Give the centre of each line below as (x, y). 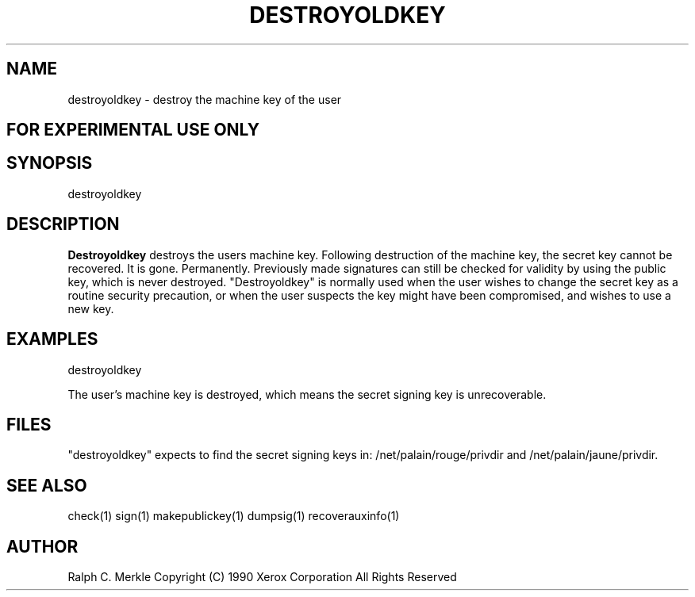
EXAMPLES (52, 339)
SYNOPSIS (50, 163)
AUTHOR (42, 546)
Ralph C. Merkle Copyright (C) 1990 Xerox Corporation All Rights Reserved (262, 577)
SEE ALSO (47, 485)
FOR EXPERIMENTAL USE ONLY (133, 130)
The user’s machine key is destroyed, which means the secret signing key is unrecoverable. (307, 394)
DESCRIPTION (63, 224)
